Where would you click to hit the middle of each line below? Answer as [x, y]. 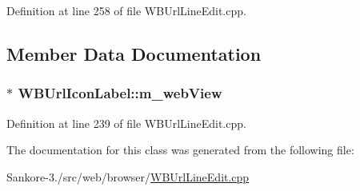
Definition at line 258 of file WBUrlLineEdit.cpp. [126, 10]
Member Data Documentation [134, 53]
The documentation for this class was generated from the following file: [180, 150]
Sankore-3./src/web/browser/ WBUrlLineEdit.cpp [128, 176]
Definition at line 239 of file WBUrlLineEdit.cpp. [126, 123]
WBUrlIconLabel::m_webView [120, 93]
